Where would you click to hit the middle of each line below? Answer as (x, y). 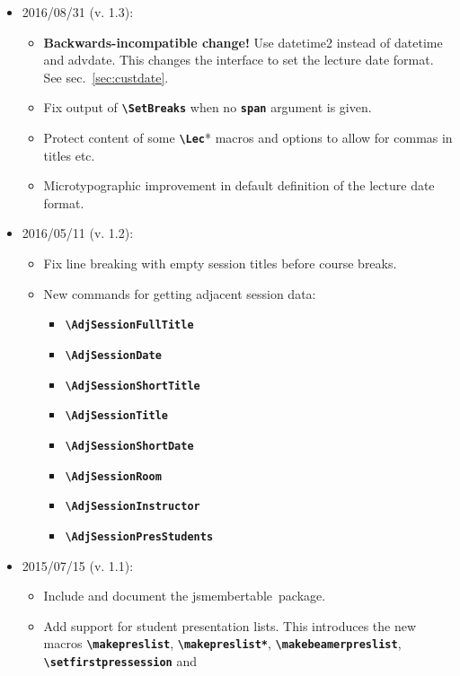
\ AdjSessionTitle (116, 416)
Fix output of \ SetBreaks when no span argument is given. (208, 107)
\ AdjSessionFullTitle (129, 325)
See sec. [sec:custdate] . (106, 77)
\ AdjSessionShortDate (129, 446)
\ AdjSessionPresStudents (139, 536)
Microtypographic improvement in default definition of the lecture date (239, 185)
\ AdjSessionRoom (113, 476)
